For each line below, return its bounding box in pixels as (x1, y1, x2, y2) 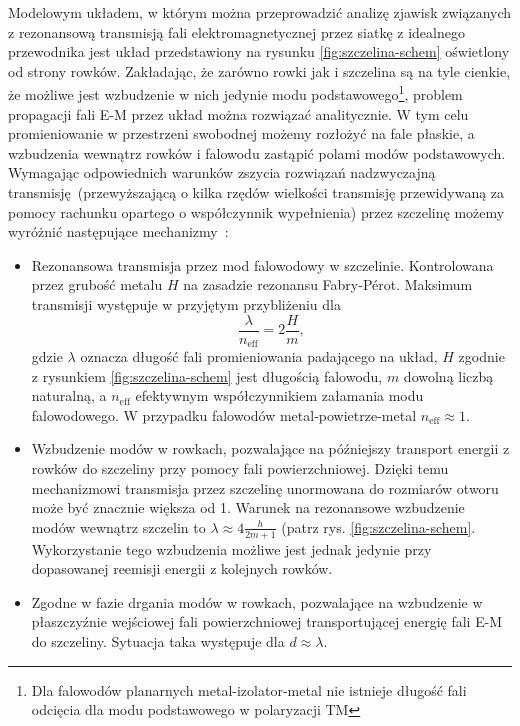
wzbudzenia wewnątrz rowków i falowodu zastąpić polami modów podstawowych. (8, 142, 506, 163)
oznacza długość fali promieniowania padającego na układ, (80, 346, 438, 367)
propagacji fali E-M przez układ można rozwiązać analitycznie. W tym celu (8, 103, 469, 124)
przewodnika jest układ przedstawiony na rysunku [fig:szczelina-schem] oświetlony (8, 41, 510, 62)
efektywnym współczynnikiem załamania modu (135, 385, 424, 406)
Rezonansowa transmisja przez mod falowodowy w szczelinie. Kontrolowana (31, 254, 494, 275)
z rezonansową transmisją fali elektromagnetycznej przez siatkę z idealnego (8, 21, 465, 42)
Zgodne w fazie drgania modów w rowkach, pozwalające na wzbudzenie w (31, 591, 483, 612)
